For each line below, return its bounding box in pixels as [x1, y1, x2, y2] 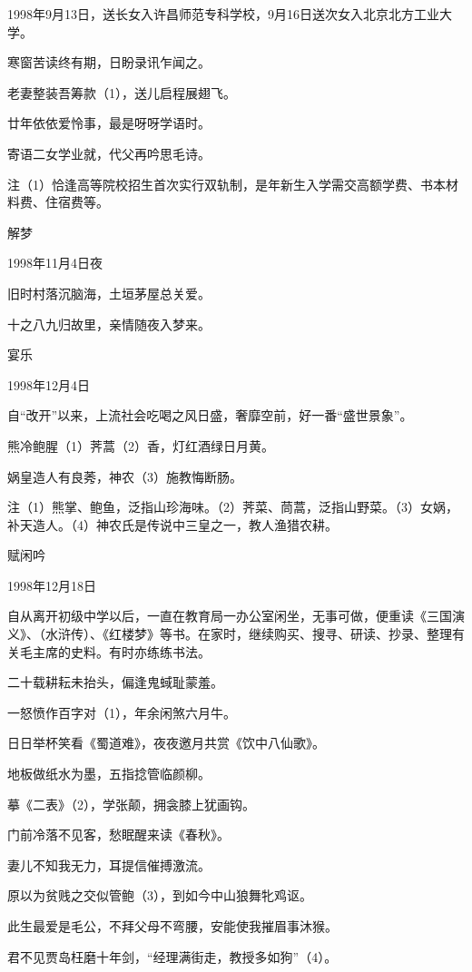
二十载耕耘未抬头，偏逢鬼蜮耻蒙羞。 [7, 673, 223, 692]
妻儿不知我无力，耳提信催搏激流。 [7, 855, 211, 874]
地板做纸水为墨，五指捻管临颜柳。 [7, 764, 211, 783]
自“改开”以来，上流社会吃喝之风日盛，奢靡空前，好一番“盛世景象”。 [7, 406, 413, 425]
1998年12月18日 [7, 575, 96, 594]
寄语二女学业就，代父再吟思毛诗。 [7, 143, 211, 162]
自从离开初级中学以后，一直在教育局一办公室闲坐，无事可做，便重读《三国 [7, 606, 452, 625]
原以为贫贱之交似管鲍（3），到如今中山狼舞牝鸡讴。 [7, 886, 312, 905]
